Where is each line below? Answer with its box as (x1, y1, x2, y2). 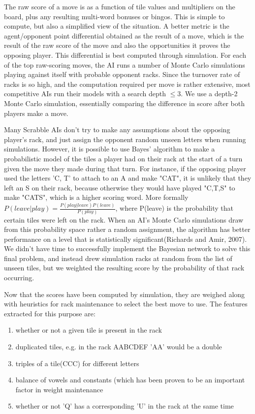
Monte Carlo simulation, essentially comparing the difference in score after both (4, 98, 245, 108)
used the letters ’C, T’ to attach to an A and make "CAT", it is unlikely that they (4, 173, 252, 183)
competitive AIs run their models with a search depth (4, 88, 166, 99)
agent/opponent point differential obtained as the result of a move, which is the (4, 30, 244, 40)
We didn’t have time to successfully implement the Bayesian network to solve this (4, 243, 251, 254)
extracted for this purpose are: (4, 308, 96, 318)
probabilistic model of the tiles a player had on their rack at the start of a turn (4, 153, 243, 163)
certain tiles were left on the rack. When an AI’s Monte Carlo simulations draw (4, 214, 244, 225)
